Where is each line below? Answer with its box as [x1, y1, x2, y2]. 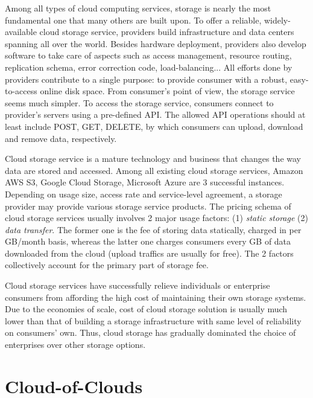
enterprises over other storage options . [5, 338, 146, 351]
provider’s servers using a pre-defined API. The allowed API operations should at [5, 108, 306, 121]
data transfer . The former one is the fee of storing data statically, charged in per [5, 223, 302, 236]
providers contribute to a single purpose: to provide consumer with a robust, [5, 72, 288, 85]
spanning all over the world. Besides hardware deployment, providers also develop [5, 37, 306, 50]
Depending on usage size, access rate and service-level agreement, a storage [5, 187, 282, 200]
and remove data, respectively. [5, 132, 117, 144]
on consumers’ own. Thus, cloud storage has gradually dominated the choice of [5, 326, 296, 339]
